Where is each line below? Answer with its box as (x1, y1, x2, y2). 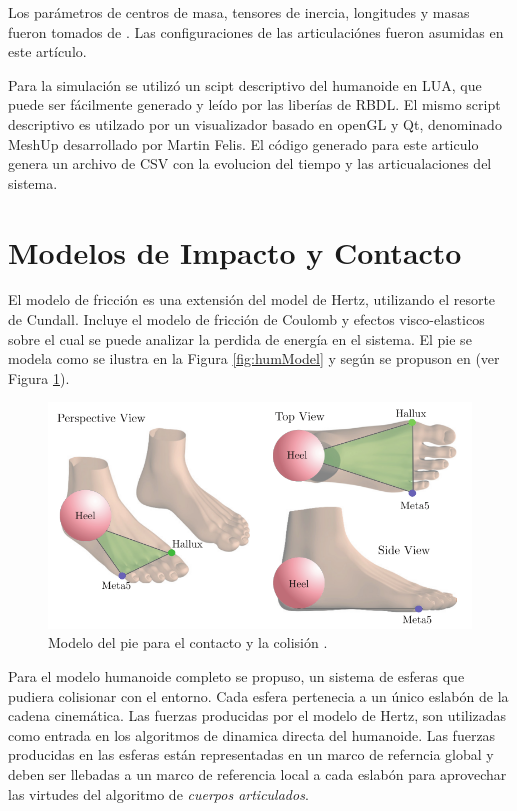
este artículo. (8, 41, 87, 62)
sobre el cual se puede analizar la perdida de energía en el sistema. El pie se (8, 328, 472, 349)
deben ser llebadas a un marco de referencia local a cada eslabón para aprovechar (8, 764, 507, 785)
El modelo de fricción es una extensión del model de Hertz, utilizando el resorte (8, 289, 496, 310)
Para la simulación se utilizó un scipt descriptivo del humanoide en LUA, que (8, 74, 482, 95)
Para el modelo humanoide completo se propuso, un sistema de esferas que (8, 666, 465, 687)
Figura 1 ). (8, 367, 70, 388)
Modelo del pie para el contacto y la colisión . (48, 632, 328, 653)
